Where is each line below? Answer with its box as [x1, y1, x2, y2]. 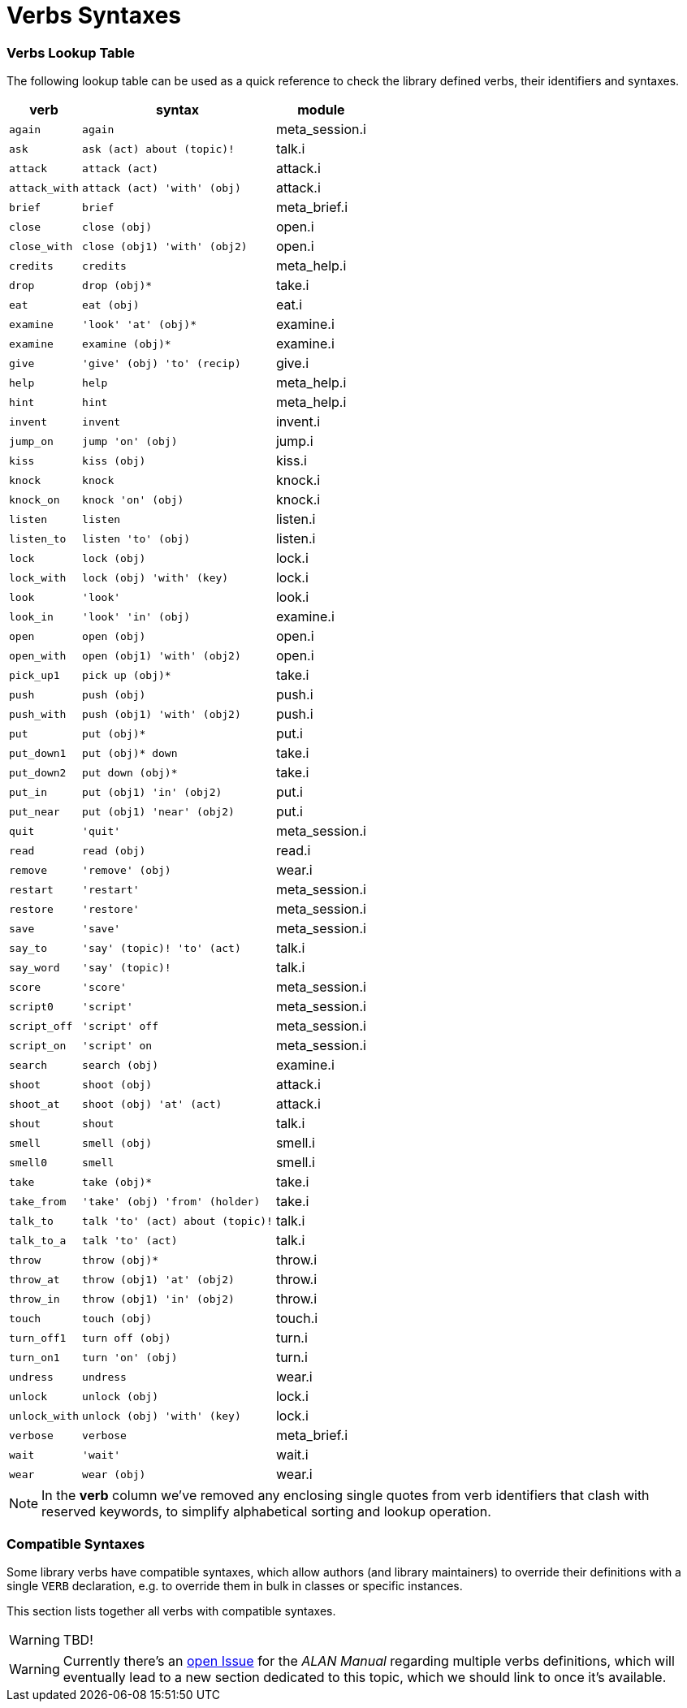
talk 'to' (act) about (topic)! [82, 1214, 273, 1227]
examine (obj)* [82, 337, 171, 350]
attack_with [9, 181, 80, 194]
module [297, 102, 345, 119]
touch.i [275, 1310, 318, 1327]
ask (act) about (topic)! [82, 142, 235, 155]
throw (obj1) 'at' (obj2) [82, 1273, 235, 1286]
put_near [9, 805, 60, 818]
